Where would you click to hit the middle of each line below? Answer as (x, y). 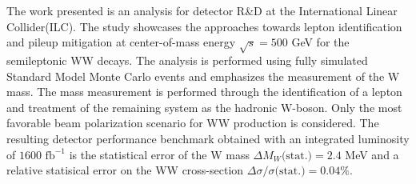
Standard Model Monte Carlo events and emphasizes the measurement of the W (203, 76)
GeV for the (320, 42)
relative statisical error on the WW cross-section (125, 170)
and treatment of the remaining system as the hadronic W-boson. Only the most (204, 107)
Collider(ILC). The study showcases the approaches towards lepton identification (204, 26)
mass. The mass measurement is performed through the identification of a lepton (204, 92)
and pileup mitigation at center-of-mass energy (121, 42)
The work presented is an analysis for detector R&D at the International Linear (202, 10)
